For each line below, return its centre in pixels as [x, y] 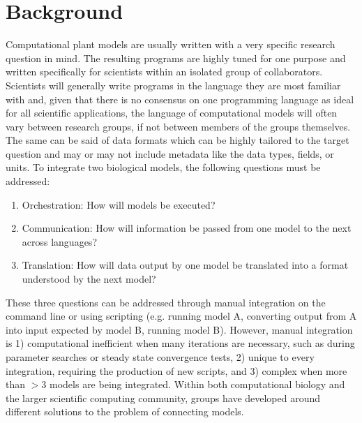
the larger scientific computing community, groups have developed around [163, 398]
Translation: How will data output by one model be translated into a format [185, 265]
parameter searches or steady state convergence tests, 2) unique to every [160, 357]
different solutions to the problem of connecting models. [125, 411]
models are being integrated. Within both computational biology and [197, 384]
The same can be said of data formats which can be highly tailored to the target [178, 140]
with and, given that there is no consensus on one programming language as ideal [180, 99]
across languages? [59, 241]
